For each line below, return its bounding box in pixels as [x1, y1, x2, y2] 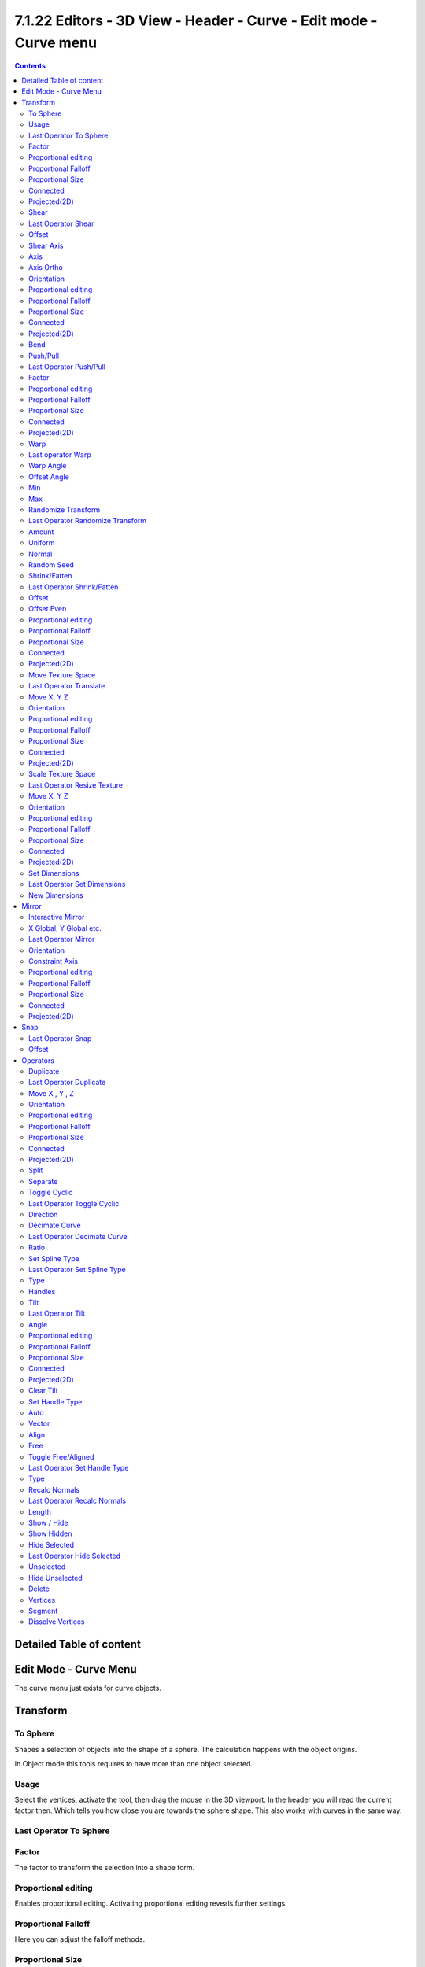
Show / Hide [28, 1518, 68, 1527]
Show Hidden [28, 1529, 72, 1538]
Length [28, 1507, 51, 1516]
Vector [28, 1419, 50, 1428]
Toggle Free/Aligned [28, 1452, 94, 1461]
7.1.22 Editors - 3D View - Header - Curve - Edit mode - [14, 12, 378, 29]
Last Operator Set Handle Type [28, 1463, 129, 1472]
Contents [14, 61, 46, 71]
